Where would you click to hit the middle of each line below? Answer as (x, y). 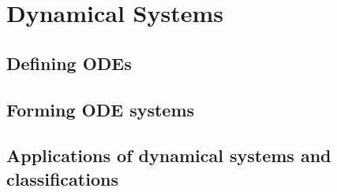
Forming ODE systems (101, 109)
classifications (62, 178)
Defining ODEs (69, 63)
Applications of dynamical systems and (169, 155)
